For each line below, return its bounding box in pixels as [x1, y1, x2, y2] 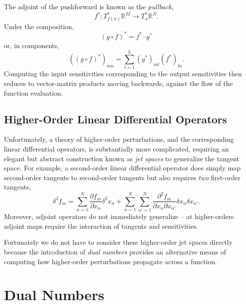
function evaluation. [4, 87, 63, 98]
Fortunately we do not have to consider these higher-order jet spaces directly [4, 237, 233, 247]
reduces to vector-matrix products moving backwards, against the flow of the [4, 78, 233, 88]
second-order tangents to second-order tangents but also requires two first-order [4, 172, 241, 182]
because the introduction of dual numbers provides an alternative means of [4, 247, 226, 257]
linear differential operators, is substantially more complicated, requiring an [4, 144, 229, 153]
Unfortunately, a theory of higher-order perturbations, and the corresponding [4, 134, 234, 144]
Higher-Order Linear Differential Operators [4, 111, 227, 126]
